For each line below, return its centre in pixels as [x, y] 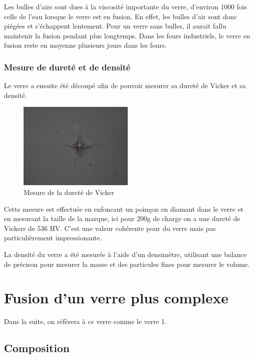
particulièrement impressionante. [53, 238]
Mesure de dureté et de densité [67, 67]
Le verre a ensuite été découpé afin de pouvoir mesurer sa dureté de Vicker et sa [125, 85]
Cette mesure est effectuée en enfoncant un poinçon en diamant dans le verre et [124, 209]
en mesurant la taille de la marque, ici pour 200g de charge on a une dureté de [122, 218]
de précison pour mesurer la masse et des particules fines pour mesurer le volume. [127, 264]
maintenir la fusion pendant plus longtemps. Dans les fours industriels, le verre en [127, 35]
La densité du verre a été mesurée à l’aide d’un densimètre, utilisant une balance [126, 254]
